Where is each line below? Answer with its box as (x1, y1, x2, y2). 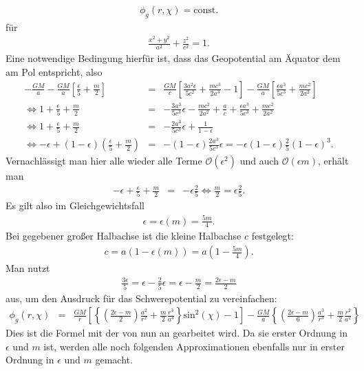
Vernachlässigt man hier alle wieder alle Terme (6, 153, 202, 168)
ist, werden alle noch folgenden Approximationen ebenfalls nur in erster (43, 339, 345, 353)
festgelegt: (251, 229, 294, 243)
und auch (239, 153, 279, 168)
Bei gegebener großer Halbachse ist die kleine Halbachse (6, 229, 242, 243)
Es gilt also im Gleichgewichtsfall (6, 198, 144, 213)
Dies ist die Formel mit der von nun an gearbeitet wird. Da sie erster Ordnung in (6, 326, 347, 340)
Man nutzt (6, 261, 50, 275)
